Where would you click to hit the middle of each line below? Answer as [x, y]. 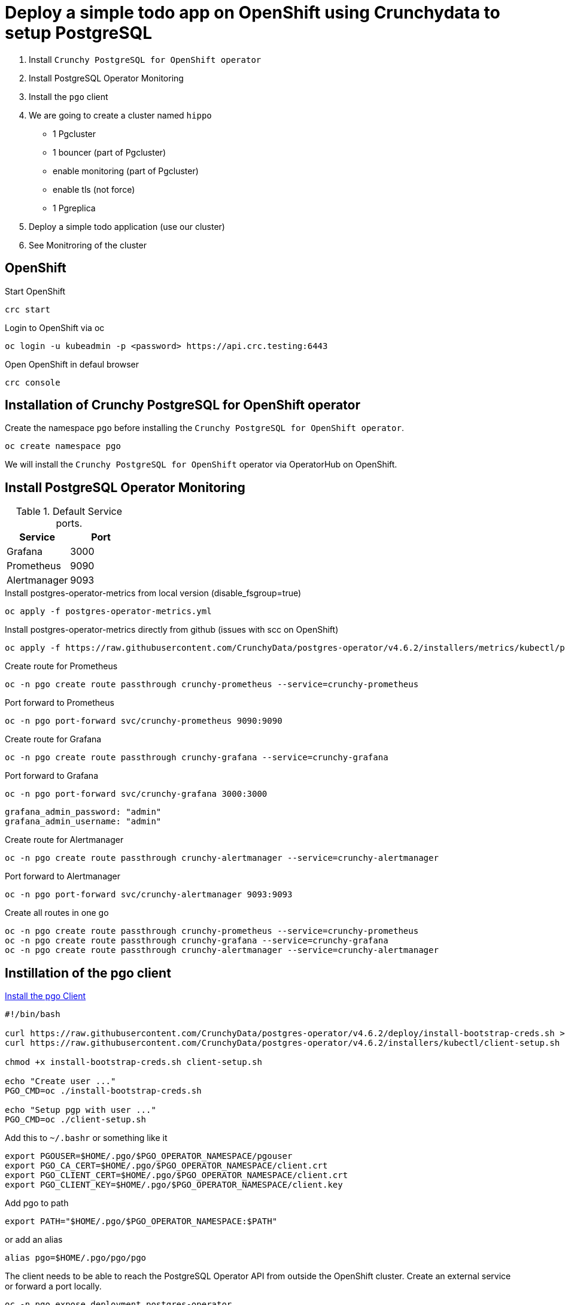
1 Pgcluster [75, 133]
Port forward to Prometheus [60, 703]
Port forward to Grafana [51, 776]
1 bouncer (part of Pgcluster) [110, 152]
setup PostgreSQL [79, 33]
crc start [28, 309]
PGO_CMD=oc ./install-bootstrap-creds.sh [103, 1091]
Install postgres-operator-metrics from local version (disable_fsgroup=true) [153, 593]
